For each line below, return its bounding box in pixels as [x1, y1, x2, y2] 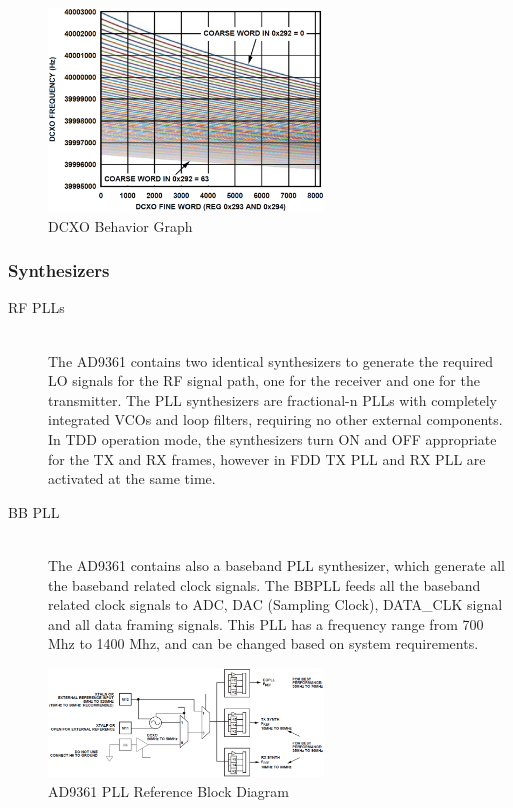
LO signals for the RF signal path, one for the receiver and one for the [48, 370, 480, 391]
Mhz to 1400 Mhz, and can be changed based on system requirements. [48, 633, 479, 654]
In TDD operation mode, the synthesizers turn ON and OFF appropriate [48, 428, 497, 449]
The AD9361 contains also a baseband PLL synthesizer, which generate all [48, 554, 505, 575]
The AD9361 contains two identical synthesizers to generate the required [48, 350, 494, 371]
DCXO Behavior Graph [48, 215, 193, 236]
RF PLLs [8, 297, 65, 318]
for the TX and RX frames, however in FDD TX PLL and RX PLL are [48, 448, 486, 469]
